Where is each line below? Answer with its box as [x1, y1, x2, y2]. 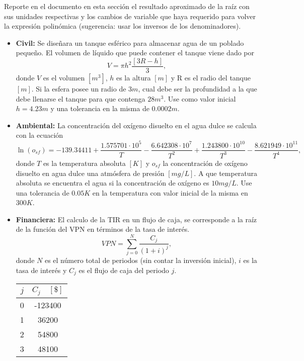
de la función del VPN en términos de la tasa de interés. [16, 224, 190, 234]
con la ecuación [16, 130, 63, 140]
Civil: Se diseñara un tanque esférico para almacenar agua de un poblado [16, 37, 244, 48]
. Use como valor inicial [164, 93, 236, 104]
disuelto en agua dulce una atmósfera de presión [16, 167, 165, 178]
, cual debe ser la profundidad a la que [138, 83, 257, 94]
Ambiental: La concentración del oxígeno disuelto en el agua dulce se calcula [16, 120, 257, 130]
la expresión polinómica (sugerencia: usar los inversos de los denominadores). [4, 21, 241, 31]
